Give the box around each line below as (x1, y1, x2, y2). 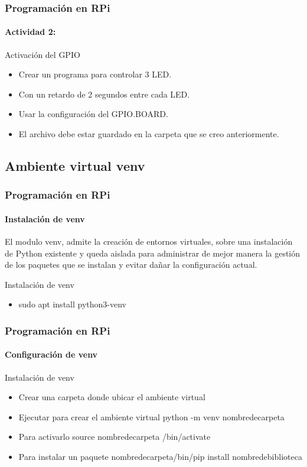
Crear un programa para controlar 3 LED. (18, 68, 172, 80)
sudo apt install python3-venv (18, 298, 126, 310)
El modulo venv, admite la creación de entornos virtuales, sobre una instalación (5, 235, 293, 248)
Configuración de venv (5, 348, 98, 361)
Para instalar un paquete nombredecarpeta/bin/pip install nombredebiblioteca (18, 450, 302, 463)
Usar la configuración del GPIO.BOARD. (18, 108, 168, 120)
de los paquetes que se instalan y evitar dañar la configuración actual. (5, 258, 257, 271)
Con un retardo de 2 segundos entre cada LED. (18, 87, 190, 100)
